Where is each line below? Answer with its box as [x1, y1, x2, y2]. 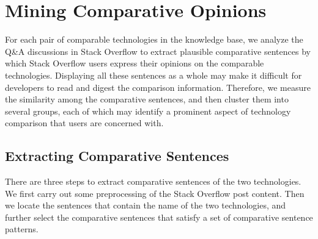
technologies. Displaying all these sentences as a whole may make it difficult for [5, 68, 302, 81]
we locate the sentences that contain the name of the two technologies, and [5, 199, 286, 212]
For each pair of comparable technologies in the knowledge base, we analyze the [5, 33, 303, 46]
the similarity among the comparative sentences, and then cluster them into [5, 93, 289, 105]
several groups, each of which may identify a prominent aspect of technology [5, 104, 291, 117]
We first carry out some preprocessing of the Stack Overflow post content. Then [5, 187, 305, 199]
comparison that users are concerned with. [5, 116, 164, 129]
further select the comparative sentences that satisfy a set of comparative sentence [5, 210, 313, 223]
